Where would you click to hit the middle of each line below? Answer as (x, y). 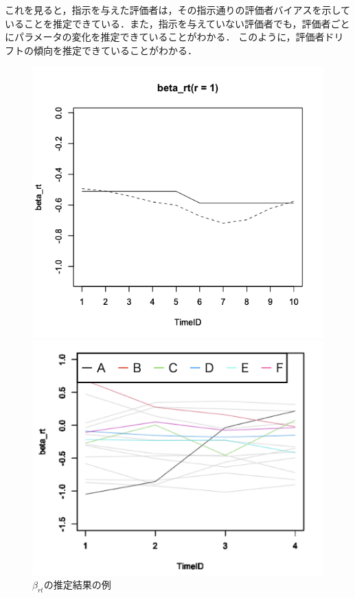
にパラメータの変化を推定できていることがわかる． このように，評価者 (165, 37)
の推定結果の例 (77, 585)
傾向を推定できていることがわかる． (115, 50)
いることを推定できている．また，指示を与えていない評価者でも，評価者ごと (177, 23)
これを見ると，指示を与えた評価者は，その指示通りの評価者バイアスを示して (178, 10)
